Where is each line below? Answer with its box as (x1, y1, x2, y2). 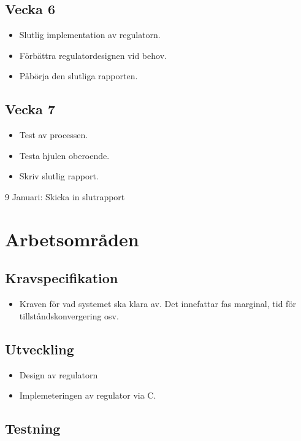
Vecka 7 (5, 100, 55, 119)
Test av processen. (19, 128, 88, 141)
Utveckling (5, 339, 74, 358)
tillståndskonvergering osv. (19, 309, 119, 322)
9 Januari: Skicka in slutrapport (5, 190, 125, 203)
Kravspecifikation (5, 268, 118, 287)
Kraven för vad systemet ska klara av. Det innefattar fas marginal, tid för (19, 297, 296, 310)
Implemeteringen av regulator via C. (19, 389, 156, 402)
